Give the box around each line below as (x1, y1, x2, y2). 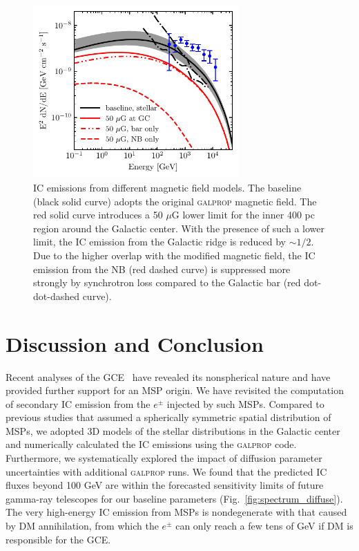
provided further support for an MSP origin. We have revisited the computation (6, 383, 344, 398)
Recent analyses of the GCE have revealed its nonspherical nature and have (6, 369, 331, 384)
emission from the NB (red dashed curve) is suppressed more (33, 261, 291, 276)
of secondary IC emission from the (6, 396, 151, 411)
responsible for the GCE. (6, 532, 111, 546)
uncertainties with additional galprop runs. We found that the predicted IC (6, 464, 327, 478)
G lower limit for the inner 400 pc (171, 207, 315, 222)
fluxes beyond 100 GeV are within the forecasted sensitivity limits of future (6, 478, 324, 492)
